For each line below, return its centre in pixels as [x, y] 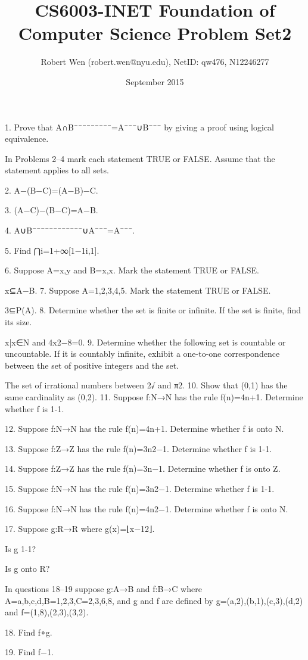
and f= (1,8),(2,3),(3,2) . [47, 612]
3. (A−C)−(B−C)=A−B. [52, 210]
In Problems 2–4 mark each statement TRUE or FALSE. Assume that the [140, 158]
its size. [18, 322]
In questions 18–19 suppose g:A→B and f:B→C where [103, 588]
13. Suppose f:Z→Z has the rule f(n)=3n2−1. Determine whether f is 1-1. [139, 448]
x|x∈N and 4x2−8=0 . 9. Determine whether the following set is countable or [145, 342]
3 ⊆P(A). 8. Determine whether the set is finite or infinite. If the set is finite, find [153, 310]
